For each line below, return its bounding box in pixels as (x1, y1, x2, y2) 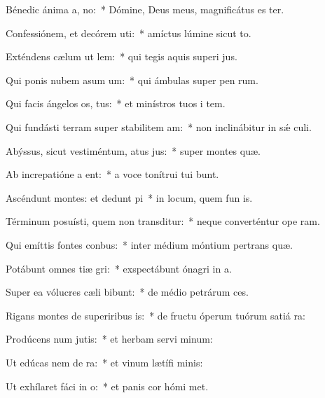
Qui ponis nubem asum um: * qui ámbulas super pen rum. (6, 72, 258, 87)
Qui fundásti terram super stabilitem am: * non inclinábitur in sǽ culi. (6, 119, 312, 134)
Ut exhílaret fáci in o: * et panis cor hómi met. (6, 378, 209, 393)
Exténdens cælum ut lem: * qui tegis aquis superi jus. (6, 49, 237, 64)
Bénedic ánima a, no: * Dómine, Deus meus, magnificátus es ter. (6, 2, 284, 16)
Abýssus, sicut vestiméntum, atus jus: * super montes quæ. (6, 143, 261, 158)
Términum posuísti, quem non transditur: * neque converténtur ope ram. (6, 214, 320, 228)
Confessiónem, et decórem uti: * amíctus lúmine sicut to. (6, 25, 251, 40)
